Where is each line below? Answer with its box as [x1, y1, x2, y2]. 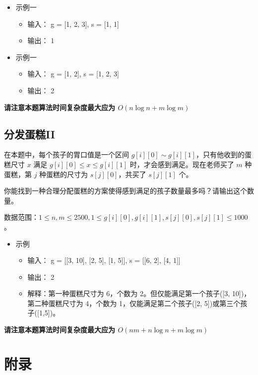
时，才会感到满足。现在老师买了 [129, 159, 234, 169]
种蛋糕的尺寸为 [39, 169, 88, 179]
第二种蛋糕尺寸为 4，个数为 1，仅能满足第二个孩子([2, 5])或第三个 [27, 298, 241, 308]
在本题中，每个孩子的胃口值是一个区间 [4, 149, 129, 160]
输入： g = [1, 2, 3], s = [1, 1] [27, 18, 119, 29]
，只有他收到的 [195, 149, 245, 160]
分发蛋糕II [4, 126, 55, 141]
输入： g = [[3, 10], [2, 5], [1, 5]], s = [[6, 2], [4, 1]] [27, 255, 181, 265]
